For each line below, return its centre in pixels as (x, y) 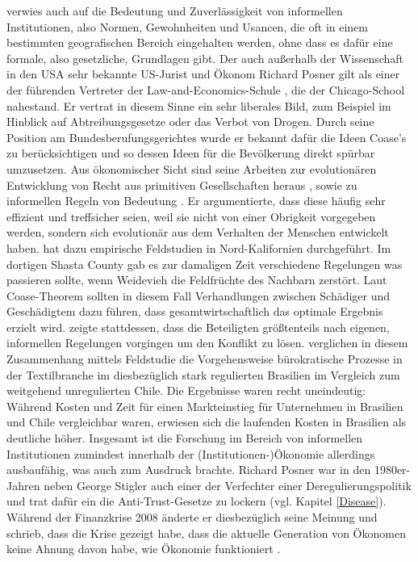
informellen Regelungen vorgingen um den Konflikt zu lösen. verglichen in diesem (207, 343)
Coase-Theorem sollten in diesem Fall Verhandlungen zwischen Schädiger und (199, 295)
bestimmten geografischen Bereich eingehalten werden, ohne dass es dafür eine (200, 42)
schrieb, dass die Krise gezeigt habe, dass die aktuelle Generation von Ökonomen (206, 533)
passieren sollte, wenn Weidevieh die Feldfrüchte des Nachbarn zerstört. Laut (197, 280)
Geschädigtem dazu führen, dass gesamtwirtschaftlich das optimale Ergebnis (195, 311)
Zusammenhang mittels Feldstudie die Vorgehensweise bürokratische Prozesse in (205, 359)
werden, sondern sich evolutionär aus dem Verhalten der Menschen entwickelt (198, 232)
